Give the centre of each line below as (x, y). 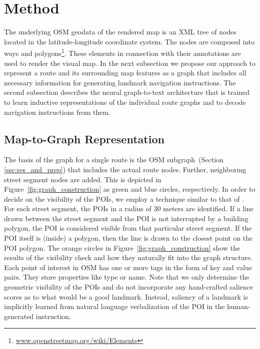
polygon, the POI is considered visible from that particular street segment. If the (128, 228)
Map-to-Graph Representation (84, 139)
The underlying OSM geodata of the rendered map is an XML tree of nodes (120, 32)
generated (19, 316)
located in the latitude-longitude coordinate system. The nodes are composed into (129, 41)
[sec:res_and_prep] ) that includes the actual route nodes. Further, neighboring (125, 169)
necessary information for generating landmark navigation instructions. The (120, 82)
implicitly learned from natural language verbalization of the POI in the (114, 306)
